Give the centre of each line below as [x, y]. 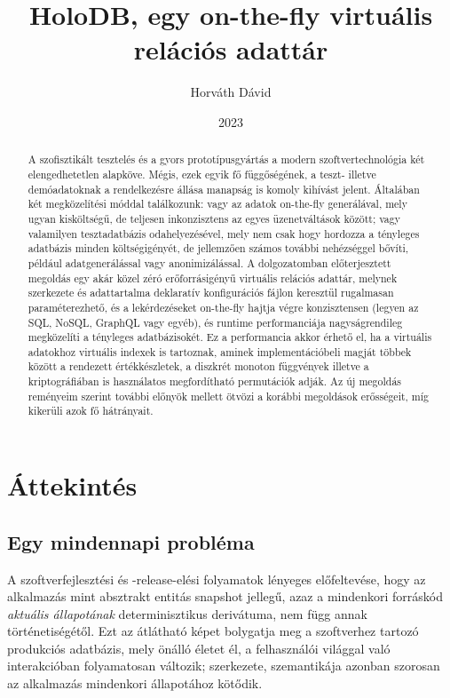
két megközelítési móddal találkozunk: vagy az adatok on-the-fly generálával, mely [217, 204]
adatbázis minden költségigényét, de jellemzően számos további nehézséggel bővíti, [218, 248]
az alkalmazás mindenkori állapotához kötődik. [135, 683]
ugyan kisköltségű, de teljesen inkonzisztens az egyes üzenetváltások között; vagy [214, 218]
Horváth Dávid [231, 92]
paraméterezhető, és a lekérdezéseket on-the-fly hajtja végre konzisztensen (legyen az [223, 307]
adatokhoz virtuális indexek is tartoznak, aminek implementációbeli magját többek [220, 351]
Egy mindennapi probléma [131, 541]
